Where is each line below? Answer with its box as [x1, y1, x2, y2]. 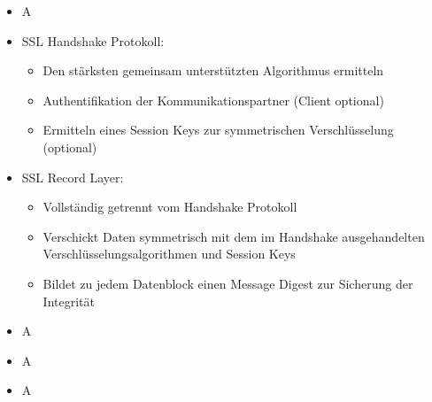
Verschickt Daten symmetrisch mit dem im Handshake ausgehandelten [42, 227, 425, 245]
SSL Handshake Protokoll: [21, 31, 165, 50]
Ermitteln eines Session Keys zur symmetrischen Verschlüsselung [42, 120, 394, 139]
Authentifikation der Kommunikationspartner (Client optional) [42, 90, 384, 109]
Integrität [42, 291, 95, 310]
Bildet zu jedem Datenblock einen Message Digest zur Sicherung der [42, 274, 413, 292]
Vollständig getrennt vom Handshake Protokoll [42, 197, 297, 216]
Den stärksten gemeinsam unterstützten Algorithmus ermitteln [42, 61, 384, 80]
